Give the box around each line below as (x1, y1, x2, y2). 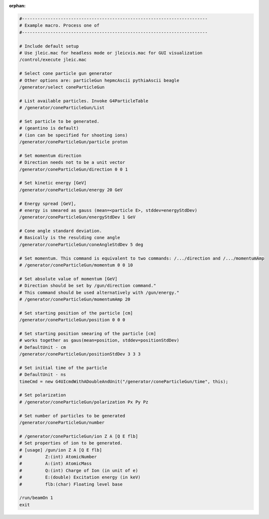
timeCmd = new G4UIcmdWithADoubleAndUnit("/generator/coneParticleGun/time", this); (19, 379, 228, 384)
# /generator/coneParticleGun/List (19, 105, 105, 111)
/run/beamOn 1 (19, 495, 53, 501)
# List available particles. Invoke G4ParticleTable (19, 98, 149, 104)
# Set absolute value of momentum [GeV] (19, 276, 117, 281)
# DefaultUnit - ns (19, 372, 66, 378)
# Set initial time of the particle (19, 365, 108, 370)
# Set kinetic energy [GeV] (19, 180, 87, 186)
